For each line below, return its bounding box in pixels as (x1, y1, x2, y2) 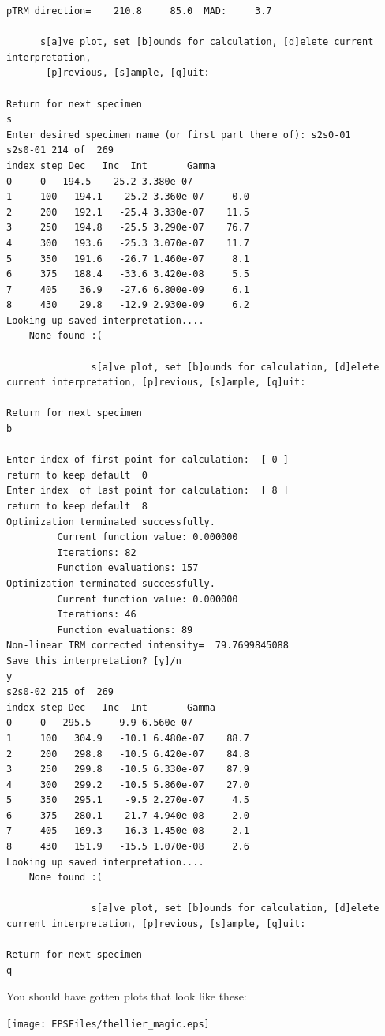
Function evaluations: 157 (57, 562, 199, 574)
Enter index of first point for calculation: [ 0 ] (6, 454, 289, 466)
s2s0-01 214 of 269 (6, 145, 114, 156)
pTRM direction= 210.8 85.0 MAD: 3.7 (6, 6, 272, 17)
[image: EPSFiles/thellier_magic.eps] (6, 1019, 210, 1030)
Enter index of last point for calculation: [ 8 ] (6, 485, 289, 497)
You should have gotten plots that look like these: (6, 988, 247, 1004)
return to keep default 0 (6, 469, 148, 481)
